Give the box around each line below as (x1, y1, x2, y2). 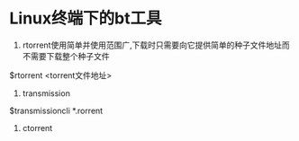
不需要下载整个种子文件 (22, 50, 110, 61)
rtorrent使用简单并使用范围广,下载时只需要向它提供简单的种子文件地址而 (22, 40, 290, 50)
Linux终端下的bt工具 (9, 8, 162, 29)
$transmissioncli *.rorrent (9, 105, 104, 116)
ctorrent (22, 122, 53, 133)
